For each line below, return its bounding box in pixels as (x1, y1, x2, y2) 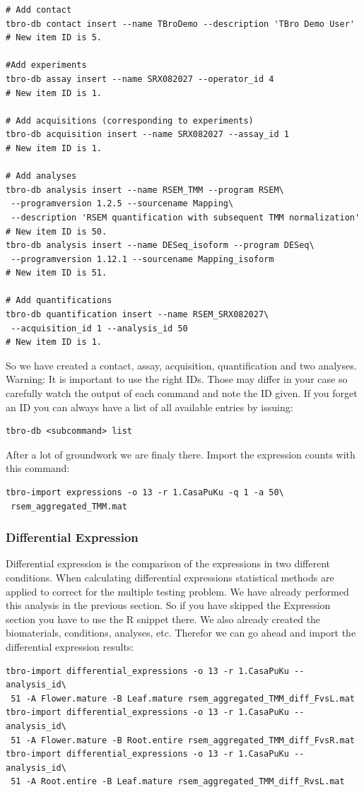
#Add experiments (6, 60, 87, 71)
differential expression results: (6, 639, 134, 654)
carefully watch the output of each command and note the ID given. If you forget (6, 386, 358, 401)
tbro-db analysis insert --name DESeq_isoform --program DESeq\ (6, 240, 315, 251)
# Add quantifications (6, 295, 112, 306)
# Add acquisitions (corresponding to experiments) (6, 115, 254, 126)
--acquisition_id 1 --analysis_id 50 (11, 323, 188, 333)
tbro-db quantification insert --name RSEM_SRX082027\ (6, 309, 269, 320)
